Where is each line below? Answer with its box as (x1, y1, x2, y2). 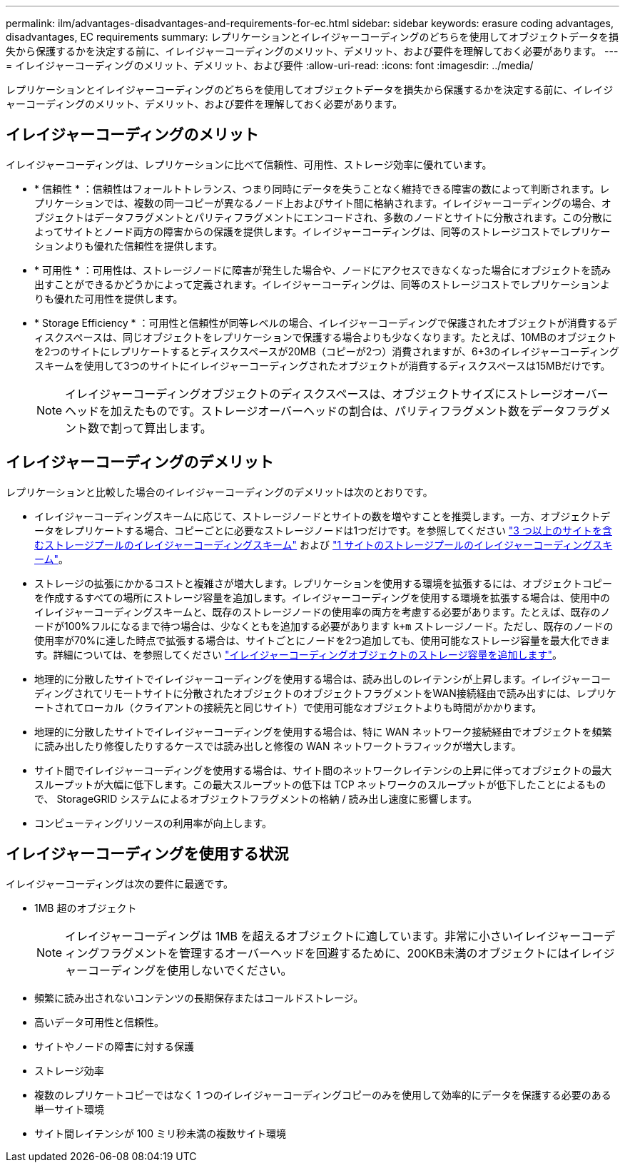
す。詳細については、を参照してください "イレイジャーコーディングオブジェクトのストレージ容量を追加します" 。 (34, 648, 563, 661)
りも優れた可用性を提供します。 (34, 292, 183, 305)
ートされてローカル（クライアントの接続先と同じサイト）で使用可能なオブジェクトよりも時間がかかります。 (34, 701, 542, 714)
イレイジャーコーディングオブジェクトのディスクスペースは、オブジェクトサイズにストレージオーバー (65, 386, 609, 401)
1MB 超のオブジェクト (34, 901, 137, 914)
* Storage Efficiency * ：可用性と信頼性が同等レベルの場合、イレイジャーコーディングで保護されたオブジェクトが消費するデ (34, 316, 617, 329)
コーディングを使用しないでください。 (88, 963, 293, 977)
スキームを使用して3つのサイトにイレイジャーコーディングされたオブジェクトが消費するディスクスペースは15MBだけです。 (34, 359, 611, 372)
